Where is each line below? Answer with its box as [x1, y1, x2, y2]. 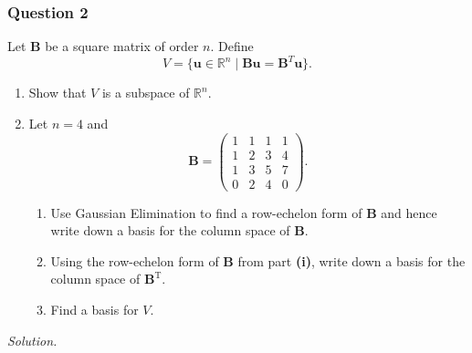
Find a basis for [50, 300, 139, 319]
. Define [210, 36, 254, 56]
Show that [28, 83, 87, 102]
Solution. [7, 330, 58, 349]
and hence [381, 202, 437, 222]
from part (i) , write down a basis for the [237, 251, 466, 270]
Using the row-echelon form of [50, 251, 219, 270]
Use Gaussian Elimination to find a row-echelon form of [50, 202, 362, 222]
